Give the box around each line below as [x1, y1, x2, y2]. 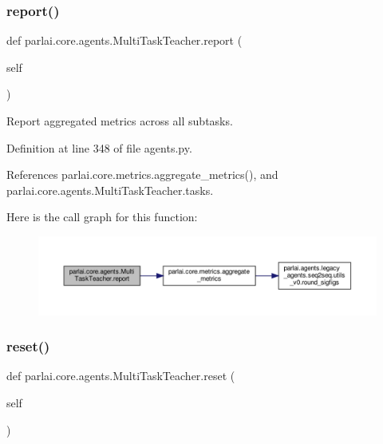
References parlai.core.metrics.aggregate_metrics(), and [6, 166, 278, 183]
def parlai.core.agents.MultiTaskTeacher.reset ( [6, 367, 235, 384]
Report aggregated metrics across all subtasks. [6, 113, 233, 129]
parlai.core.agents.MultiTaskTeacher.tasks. [6, 181, 214, 198]
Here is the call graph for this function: [6, 208, 198, 225]
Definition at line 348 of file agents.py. [6, 139, 192, 156]
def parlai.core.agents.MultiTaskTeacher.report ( [6, 32, 243, 49]
